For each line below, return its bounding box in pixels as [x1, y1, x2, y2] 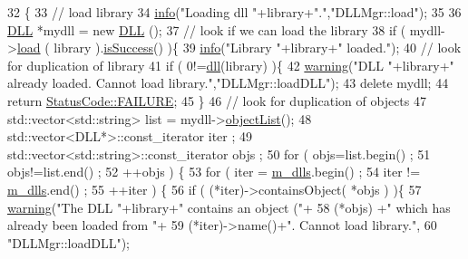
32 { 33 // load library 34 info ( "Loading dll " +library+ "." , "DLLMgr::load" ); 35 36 [7, 3, 462, 21]
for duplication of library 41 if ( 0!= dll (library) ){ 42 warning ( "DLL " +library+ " [7, 55, 454, 74]
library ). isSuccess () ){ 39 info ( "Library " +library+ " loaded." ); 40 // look [54, 38, 462, 57]
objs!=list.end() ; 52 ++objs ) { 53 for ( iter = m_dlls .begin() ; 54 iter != [7, 162, 421, 181]
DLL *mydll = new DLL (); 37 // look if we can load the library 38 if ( [7, 20, 406, 39]
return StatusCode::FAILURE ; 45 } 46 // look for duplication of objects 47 [7, 91, 426, 110]
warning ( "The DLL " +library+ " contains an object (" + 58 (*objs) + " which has [7, 197, 451, 216]
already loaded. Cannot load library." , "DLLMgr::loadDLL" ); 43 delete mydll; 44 [7, 73, 449, 92]
